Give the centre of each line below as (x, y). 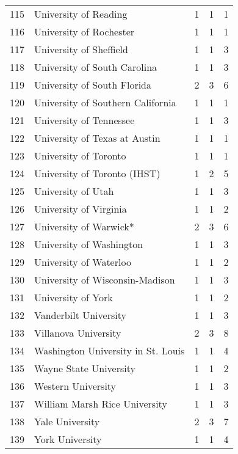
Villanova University (78, 333)
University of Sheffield (81, 49)
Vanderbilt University (80, 315)
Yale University (67, 421)
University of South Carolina (96, 67)
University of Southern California (105, 102)
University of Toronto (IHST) (97, 173)
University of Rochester (85, 31)
